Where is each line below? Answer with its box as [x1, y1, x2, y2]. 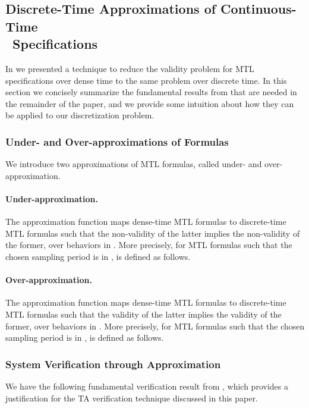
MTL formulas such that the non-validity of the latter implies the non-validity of [5, 227, 300, 239]
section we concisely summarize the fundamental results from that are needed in [5, 86, 297, 98]
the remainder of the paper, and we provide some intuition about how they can [5, 97, 294, 109]
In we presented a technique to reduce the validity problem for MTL [5, 62, 254, 74]
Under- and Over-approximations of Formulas [5, 134, 229, 149]
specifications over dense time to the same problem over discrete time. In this [5, 74, 287, 86]
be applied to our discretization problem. [5, 109, 154, 121]
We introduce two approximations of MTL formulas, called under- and [5, 158, 262, 170]
